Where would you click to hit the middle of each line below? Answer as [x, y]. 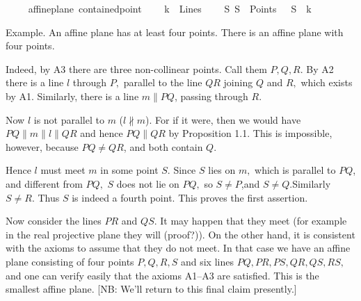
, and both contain [163, 146]
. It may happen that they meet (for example [250, 221]
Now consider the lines [54, 221]
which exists [327, 82]
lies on [222, 170]
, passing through [211, 96]
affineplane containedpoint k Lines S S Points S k [170, 8]
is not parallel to [69, 119]
